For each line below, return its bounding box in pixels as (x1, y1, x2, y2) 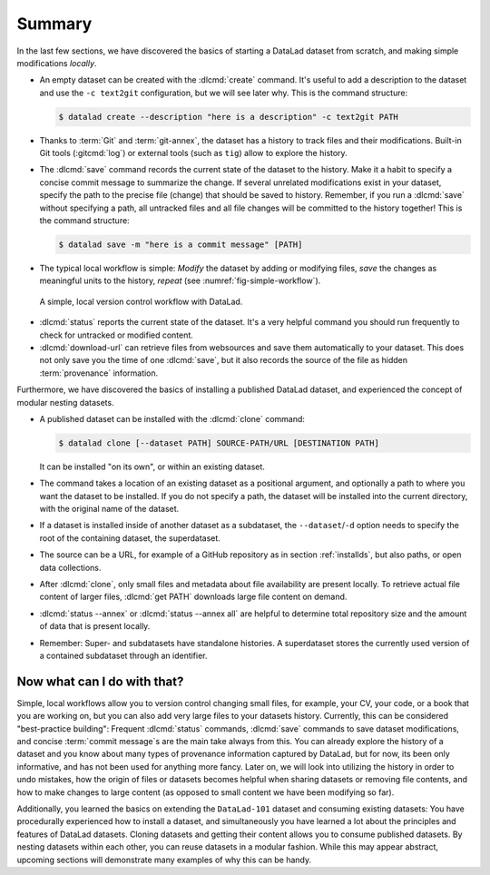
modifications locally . (16, 57, 97, 68)
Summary (16, 14, 93, 34)
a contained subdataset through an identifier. (39, 650, 208, 661)
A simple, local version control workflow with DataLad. (39, 296, 243, 307)
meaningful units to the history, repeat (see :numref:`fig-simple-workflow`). (39, 275, 321, 286)
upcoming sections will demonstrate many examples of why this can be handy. (16, 854, 312, 865)
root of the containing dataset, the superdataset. (39, 532, 221, 544)
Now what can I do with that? (16, 673, 184, 689)
